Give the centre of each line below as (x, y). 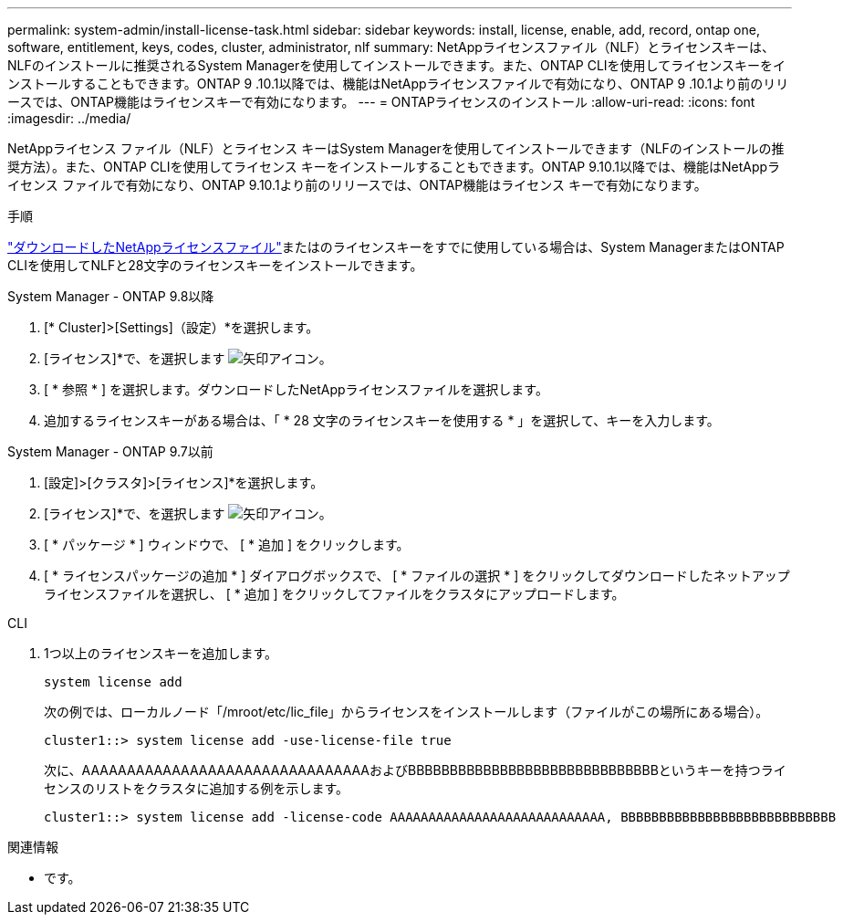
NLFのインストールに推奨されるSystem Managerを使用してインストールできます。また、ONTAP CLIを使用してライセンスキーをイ (396, 65)
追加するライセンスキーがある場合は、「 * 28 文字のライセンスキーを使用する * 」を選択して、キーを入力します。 (382, 420)
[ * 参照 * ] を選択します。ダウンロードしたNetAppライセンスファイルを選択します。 (296, 389)
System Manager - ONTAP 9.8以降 (111, 296)
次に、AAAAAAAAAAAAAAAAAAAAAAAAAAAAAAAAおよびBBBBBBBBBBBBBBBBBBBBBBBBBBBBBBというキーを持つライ (415, 770)
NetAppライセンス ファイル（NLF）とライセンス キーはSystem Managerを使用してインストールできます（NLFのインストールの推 (396, 148)
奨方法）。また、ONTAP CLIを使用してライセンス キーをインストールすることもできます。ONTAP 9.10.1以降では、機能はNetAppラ (394, 167)
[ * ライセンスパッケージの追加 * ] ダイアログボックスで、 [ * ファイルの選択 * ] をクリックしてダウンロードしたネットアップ (417, 576)
